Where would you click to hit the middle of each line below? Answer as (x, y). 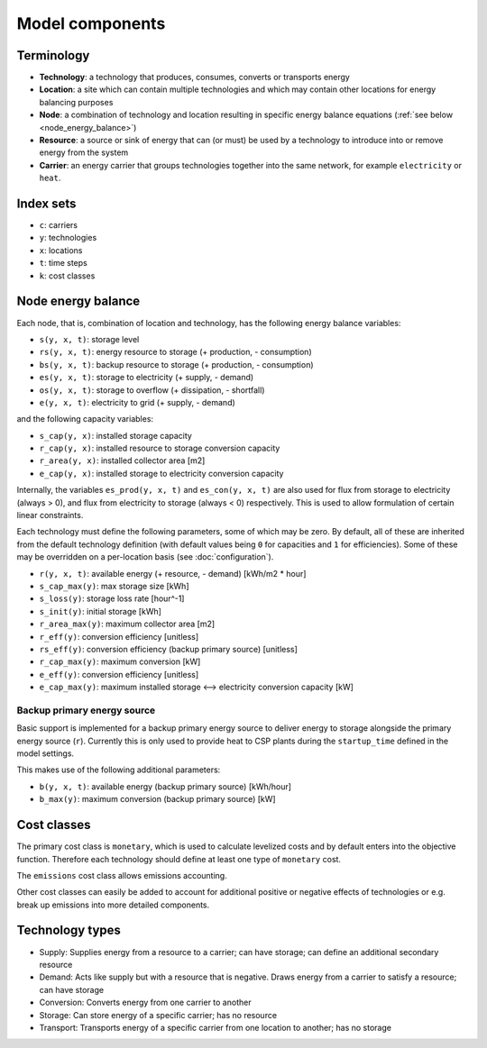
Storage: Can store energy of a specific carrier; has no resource (158, 1015)
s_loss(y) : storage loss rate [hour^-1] (112, 598)
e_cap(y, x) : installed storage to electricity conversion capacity (161, 473)
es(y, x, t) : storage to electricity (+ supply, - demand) (147, 378)
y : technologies (68, 238)
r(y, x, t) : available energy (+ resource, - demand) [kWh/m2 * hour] (173, 573)
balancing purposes (76, 102)
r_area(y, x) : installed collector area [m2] (122, 460)
